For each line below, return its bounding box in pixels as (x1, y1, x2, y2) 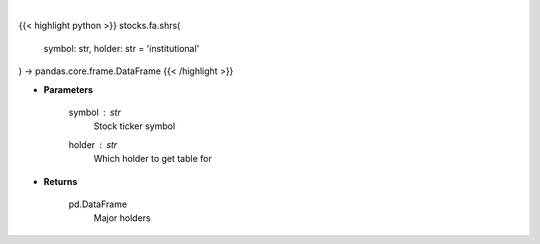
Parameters (43, 83, 94, 95)
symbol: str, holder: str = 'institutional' (43, 42, 200, 54)
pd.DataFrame (68, 198, 128, 210)
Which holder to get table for (93, 153, 212, 165)
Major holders (93, 212, 151, 224)
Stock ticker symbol (93, 120, 176, 132)
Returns (43, 175, 78, 187)
